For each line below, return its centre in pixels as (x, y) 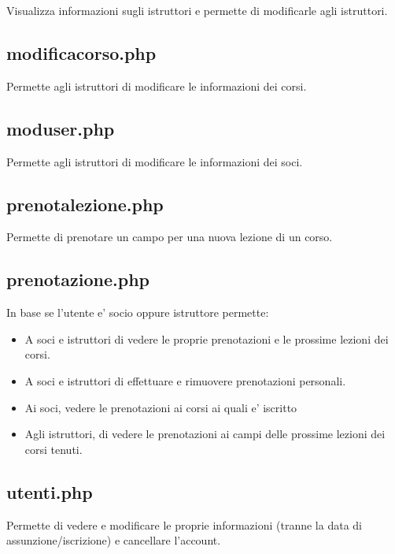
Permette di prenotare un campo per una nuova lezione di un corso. (170, 237)
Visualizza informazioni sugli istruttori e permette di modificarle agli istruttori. (197, 10)
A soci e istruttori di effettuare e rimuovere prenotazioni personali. (185, 380)
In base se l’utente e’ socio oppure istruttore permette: (138, 312)
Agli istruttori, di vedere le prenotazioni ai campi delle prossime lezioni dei (205, 434)
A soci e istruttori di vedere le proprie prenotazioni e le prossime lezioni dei (207, 338)
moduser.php (61, 128)
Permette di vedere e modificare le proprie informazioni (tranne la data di (184, 524)
